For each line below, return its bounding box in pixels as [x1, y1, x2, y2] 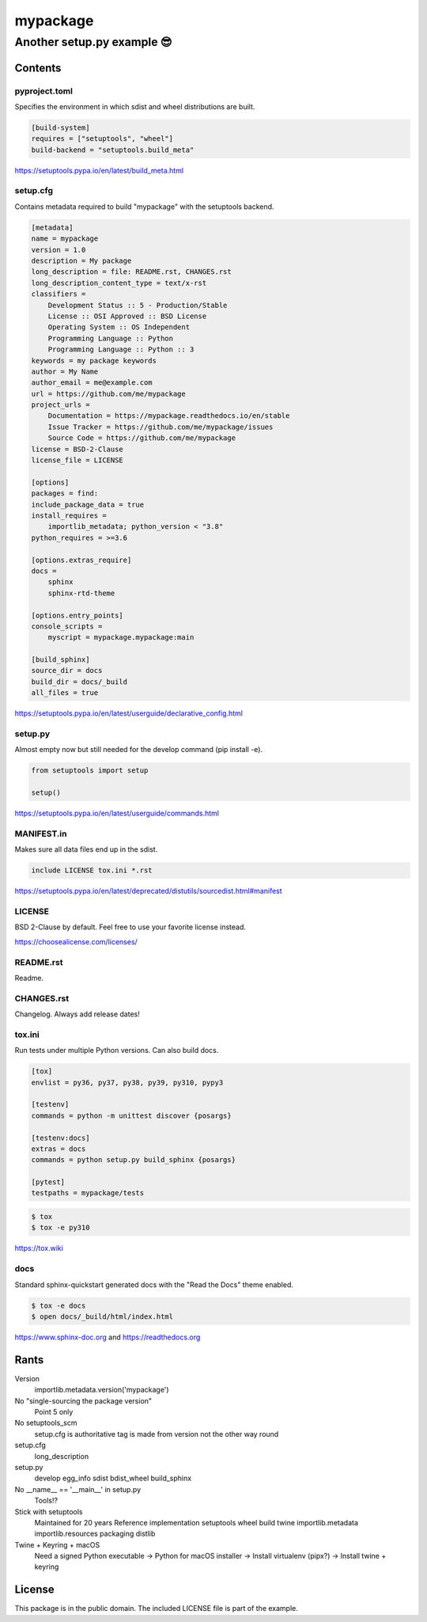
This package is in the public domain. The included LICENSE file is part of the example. [14, 1604, 298, 1613]
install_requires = [31, 511, 107, 520]
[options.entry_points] [31, 610, 124, 620]
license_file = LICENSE [31, 456, 124, 465]
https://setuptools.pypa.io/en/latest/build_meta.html [14, 165, 184, 175]
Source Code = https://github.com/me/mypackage [47, 434, 236, 443]
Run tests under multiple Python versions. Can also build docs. [14, 1046, 219, 1055]
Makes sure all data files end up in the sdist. [14, 845, 158, 854]
